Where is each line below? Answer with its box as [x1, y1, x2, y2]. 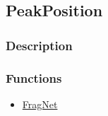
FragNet [22, 96, 58, 111]
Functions [6, 69, 62, 86]
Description [6, 36, 73, 54]
